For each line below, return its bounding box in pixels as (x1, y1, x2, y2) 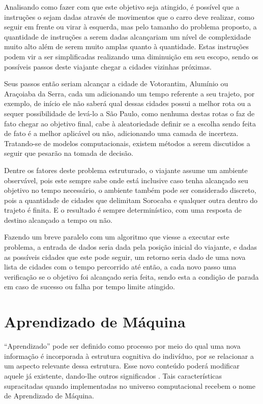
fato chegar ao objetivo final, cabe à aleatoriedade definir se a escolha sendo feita (4, 118, 256, 128)
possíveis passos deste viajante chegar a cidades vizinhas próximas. (4, 61, 212, 72)
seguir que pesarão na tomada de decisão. (4, 148, 133, 158)
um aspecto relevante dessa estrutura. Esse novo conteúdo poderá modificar (4, 360, 240, 371)
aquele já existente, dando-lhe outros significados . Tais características (4, 370, 222, 381)
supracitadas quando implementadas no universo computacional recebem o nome (4, 380, 255, 391)
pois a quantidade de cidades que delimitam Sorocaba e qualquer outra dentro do (4, 194, 258, 205)
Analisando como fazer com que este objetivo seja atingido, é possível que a (4, 2, 240, 12)
